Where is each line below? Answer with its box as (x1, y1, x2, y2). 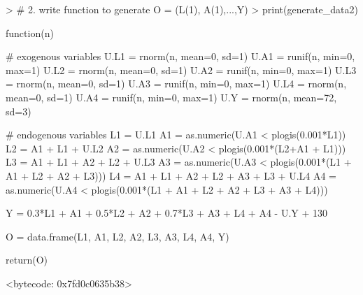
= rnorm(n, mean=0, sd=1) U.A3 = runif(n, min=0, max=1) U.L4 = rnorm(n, (6, 76, 347, 91)
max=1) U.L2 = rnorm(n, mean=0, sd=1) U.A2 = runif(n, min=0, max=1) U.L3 (6, 62, 357, 77)
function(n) (6, 25, 54, 40)
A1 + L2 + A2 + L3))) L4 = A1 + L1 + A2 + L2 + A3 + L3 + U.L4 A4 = (6, 168, 337, 182)
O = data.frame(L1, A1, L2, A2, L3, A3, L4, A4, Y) (6, 229, 229, 243)
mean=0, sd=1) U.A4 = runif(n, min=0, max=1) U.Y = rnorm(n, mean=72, (6, 89, 337, 104)
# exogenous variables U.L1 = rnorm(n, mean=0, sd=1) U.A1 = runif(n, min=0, (6, 49, 355, 64)
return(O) (6, 252, 48, 267)
